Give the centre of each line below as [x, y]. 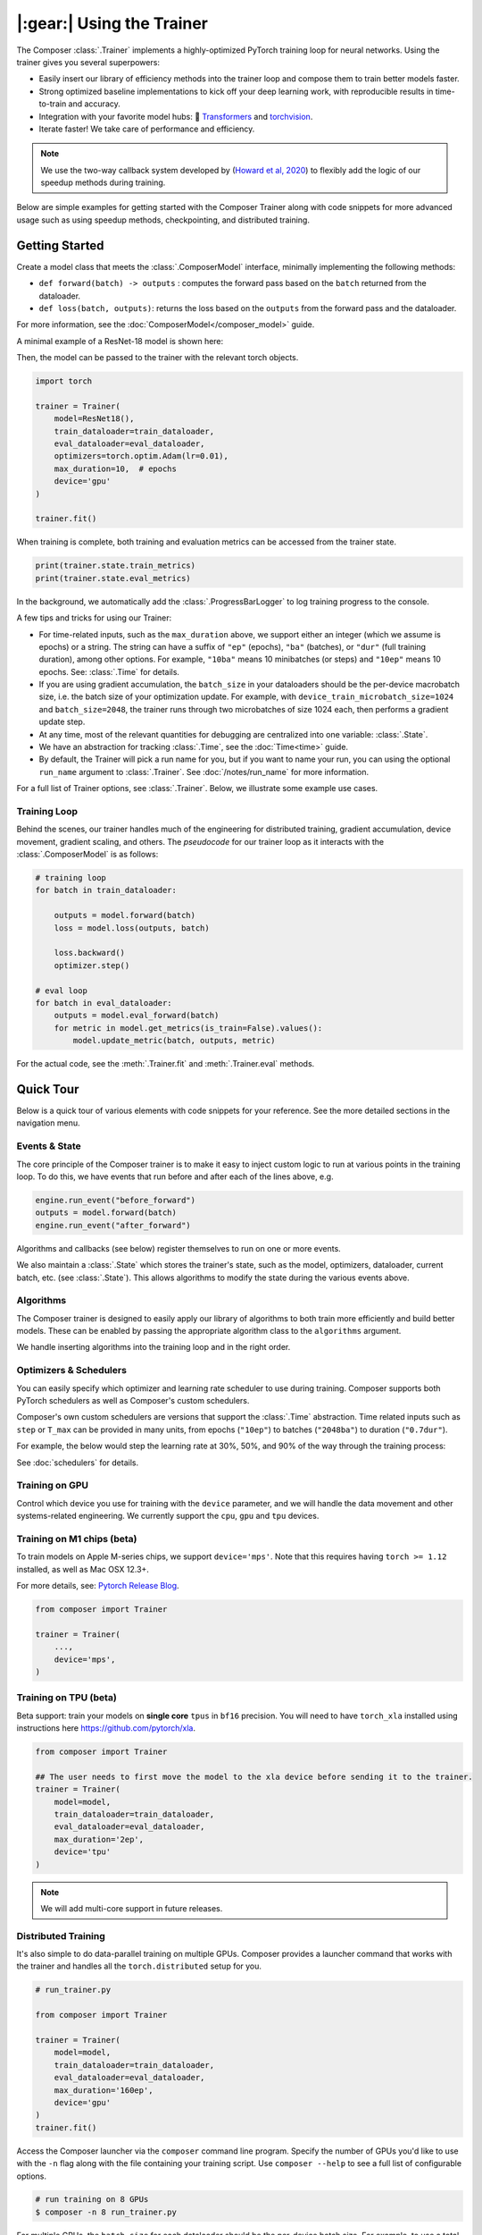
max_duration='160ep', [104, 2090]
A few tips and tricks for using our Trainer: [94, 618]
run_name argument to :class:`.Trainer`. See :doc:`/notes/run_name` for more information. [204, 772]
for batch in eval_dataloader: [104, 1003]
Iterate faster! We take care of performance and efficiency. [147, 129]
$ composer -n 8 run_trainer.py [106, 2212]
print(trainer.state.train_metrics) [116, 566]
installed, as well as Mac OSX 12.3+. [83, 1569]
